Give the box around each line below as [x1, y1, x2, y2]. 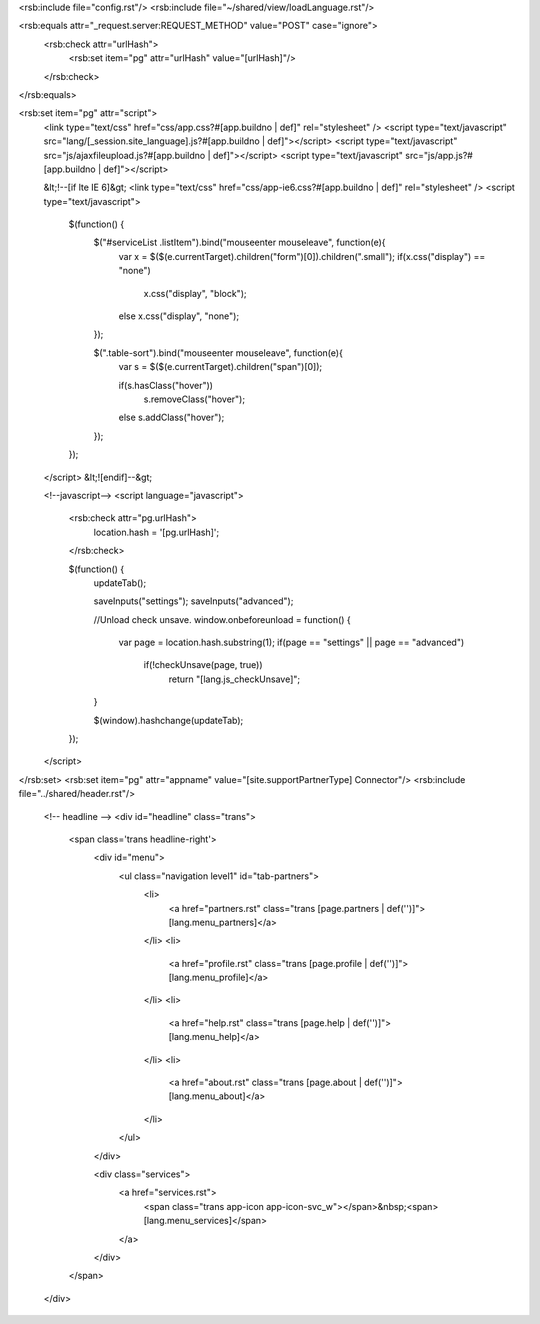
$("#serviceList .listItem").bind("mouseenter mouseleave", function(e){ [93, 236, 386, 249]
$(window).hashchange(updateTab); [93, 714, 244, 726]
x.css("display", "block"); [143, 287, 247, 299]
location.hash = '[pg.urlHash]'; [93, 526, 220, 538]
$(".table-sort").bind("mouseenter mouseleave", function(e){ [93, 346, 344, 359]
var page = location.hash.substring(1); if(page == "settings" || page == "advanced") [118, 636, 465, 649]
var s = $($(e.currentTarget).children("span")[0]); [118, 361, 323, 373]
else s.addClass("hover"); [118, 411, 225, 424]
